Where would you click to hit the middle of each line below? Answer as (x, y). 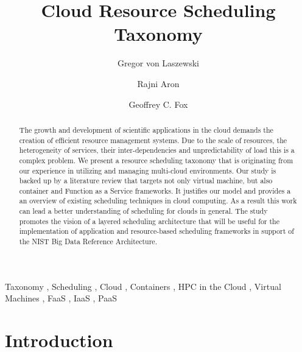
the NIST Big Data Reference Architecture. (88, 241)
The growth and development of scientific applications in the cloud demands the (146, 129)
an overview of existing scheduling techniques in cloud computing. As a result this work (158, 201)
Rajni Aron (158, 83)
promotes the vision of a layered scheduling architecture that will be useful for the (149, 221)
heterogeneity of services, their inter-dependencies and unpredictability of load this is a (157, 150)
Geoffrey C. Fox (158, 104)
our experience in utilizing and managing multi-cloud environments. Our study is (148, 170)
